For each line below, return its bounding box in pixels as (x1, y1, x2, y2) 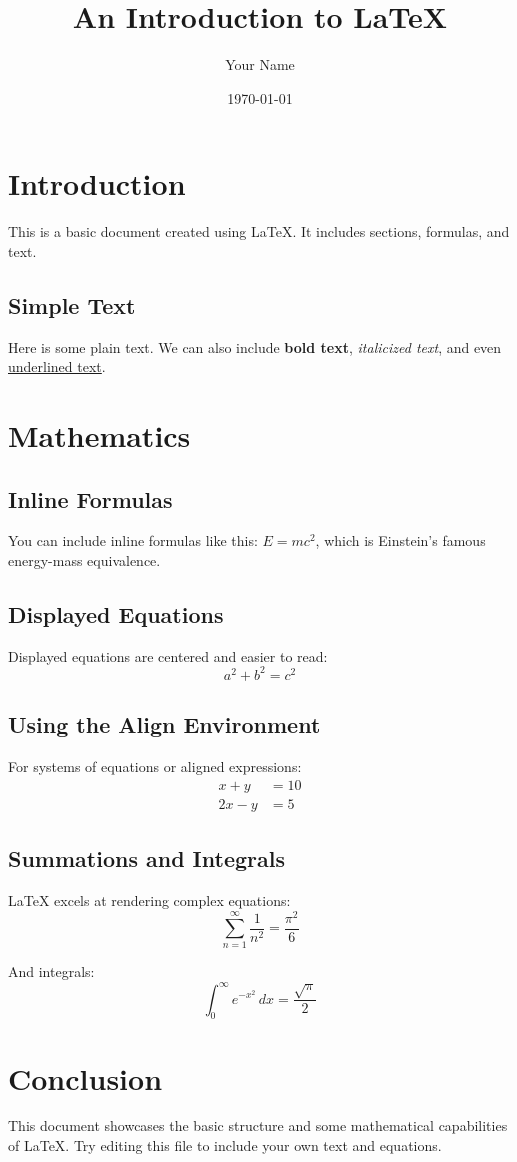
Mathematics (8, 415, 191, 456)
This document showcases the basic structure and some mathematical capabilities (8, 1115, 508, 1136)
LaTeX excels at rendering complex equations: (8, 889, 291, 910)
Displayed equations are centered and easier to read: (8, 645, 328, 666)
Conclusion (8, 1057, 163, 1098)
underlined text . (8, 356, 106, 377)
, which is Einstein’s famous (315, 530, 486, 551)
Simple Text (8, 289, 136, 320)
